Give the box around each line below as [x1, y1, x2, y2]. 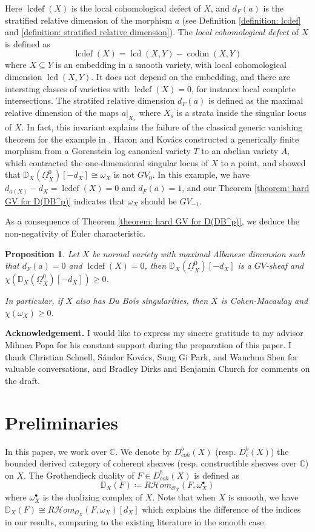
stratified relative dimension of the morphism [5, 13, 173, 26]
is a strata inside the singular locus [176, 106, 307, 118]
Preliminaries [5, 409, 118, 434]
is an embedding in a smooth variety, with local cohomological [55, 58, 287, 71]
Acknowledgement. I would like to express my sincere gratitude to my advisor [5, 326, 303, 339]
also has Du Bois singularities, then [75, 294, 208, 307]
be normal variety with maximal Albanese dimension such [92, 247, 305, 260]
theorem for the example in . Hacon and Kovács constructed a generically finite [5, 132, 299, 145]
